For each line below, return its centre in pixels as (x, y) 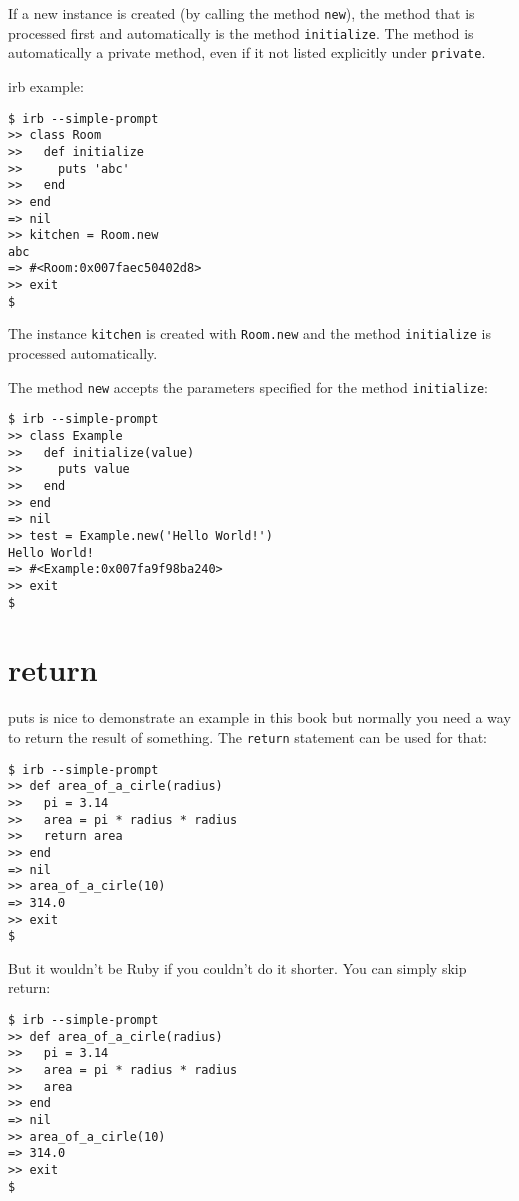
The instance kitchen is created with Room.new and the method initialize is (249, 333)
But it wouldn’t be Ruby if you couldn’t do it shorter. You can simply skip (237, 967)
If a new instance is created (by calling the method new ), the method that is (241, 13)
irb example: (46, 85)
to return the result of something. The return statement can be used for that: (247, 736)
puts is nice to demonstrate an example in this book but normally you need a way (259, 717)
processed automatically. (83, 353)
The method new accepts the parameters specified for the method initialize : (248, 386)
